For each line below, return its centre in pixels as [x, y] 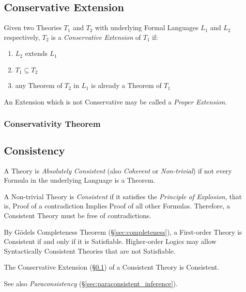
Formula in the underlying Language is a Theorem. [80, 180]
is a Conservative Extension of [96, 37]
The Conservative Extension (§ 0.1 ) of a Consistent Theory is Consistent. [112, 267]
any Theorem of [39, 85]
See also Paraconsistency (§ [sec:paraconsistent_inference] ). [91, 283]
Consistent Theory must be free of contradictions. [78, 215]
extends [36, 53]
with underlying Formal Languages [147, 27]
